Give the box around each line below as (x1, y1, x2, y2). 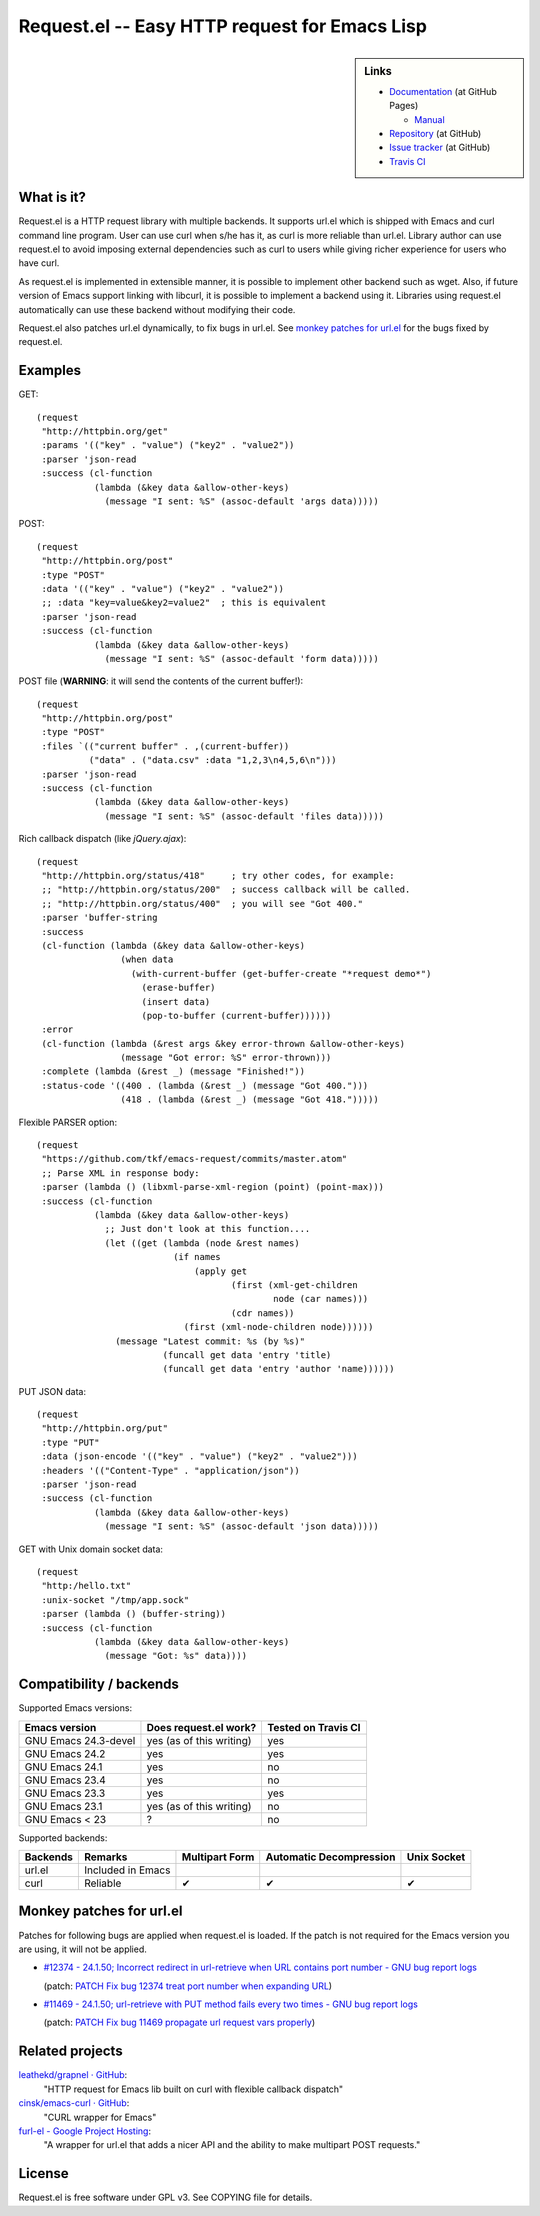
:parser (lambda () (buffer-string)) (41, 1608, 227, 1620)
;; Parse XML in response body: (41, 1167, 200, 1179)
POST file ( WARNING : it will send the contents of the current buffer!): (18, 675, 304, 687)
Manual (414, 113, 445, 125)
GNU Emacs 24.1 (24, 1760, 103, 1774)
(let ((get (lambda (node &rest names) (104, 1237, 300, 1249)
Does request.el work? (146, 1720, 257, 1734)
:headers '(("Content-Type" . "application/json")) (41, 1465, 300, 1476)
